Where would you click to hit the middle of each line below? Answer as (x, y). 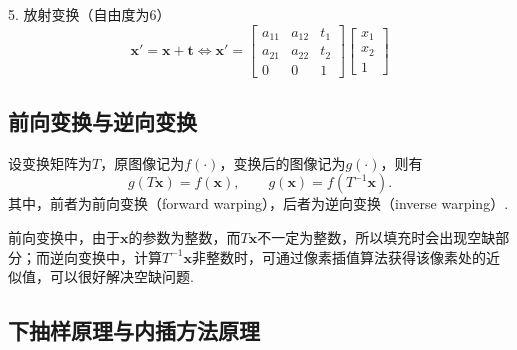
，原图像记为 (142, 162)
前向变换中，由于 (64, 236)
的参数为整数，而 (184, 236)
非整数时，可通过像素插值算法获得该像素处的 (339, 256)
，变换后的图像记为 (282, 162)
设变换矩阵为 (50, 162)
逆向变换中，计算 (105, 256)
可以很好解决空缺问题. (121, 276)
